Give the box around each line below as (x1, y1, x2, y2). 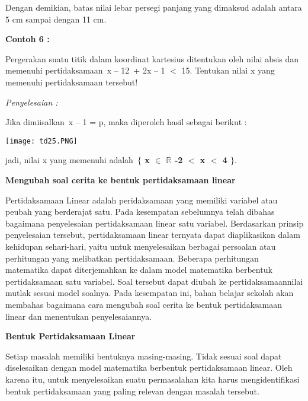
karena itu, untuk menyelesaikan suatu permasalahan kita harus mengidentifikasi (5, 373, 300, 385)
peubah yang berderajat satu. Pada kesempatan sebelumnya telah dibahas (5, 205, 275, 218)
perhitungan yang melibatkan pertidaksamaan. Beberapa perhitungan (5, 252, 259, 264)
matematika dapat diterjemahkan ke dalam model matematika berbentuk (5, 263, 272, 276)
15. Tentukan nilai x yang (181, 64, 275, 77)
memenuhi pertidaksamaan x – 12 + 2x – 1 (5, 64, 165, 77)
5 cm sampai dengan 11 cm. (5, 12, 107, 25)
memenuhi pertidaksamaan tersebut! (5, 75, 138, 88)
